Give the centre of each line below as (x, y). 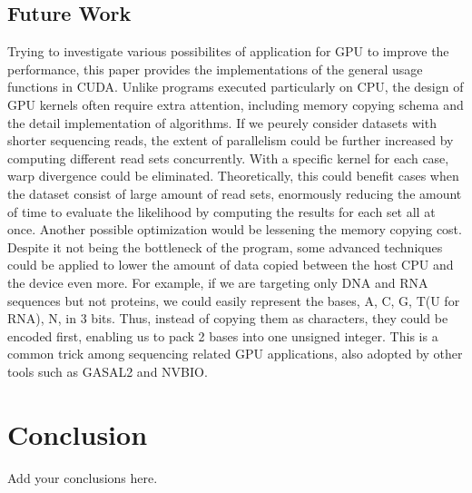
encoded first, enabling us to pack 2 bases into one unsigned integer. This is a (223, 335)
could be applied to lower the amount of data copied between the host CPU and (231, 265)
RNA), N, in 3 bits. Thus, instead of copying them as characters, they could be (228, 318)
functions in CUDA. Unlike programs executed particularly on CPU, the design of (236, 87)
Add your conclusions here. (83, 477)
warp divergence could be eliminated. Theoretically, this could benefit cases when (233, 176)
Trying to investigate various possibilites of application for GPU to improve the (228, 51)
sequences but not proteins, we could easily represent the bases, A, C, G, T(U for (234, 300)
